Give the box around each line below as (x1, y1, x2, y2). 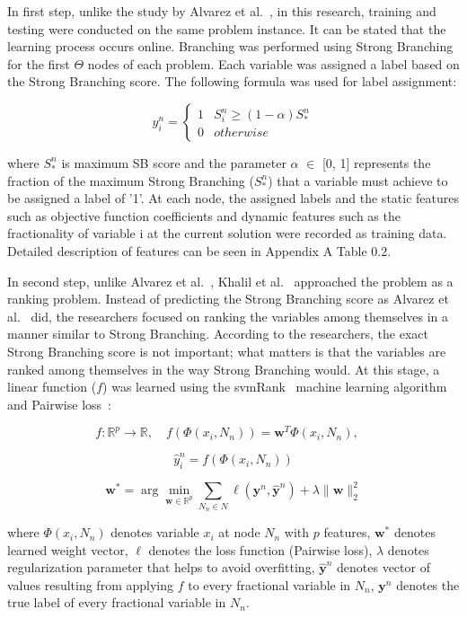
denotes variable (110, 523, 199, 542)
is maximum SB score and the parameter (61, 153, 286, 172)
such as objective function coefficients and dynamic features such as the (7, 206, 401, 225)
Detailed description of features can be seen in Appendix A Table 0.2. (7, 241, 392, 260)
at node (218, 523, 260, 542)
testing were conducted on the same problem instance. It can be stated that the (7, 19, 446, 38)
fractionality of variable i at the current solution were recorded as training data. (7, 224, 447, 243)
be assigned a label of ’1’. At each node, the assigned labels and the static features (7, 189, 459, 207)
